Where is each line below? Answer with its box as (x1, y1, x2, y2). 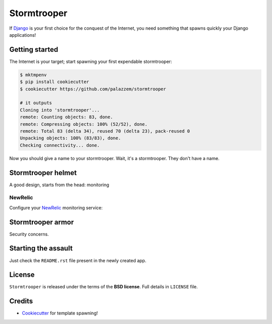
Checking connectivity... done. (20, 142, 100, 148)
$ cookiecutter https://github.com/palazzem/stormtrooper (20, 86, 166, 92)
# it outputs (20, 100, 52, 106)
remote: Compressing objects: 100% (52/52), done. (20, 121, 148, 127)
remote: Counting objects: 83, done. (20, 114, 113, 120)
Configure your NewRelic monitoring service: (9, 204, 103, 211)
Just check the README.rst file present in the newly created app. (9, 257, 147, 264)
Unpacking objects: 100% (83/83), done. (20, 135, 121, 141)
